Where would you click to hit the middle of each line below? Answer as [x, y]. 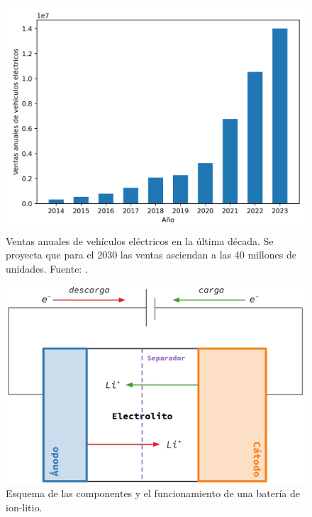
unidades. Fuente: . [47, 268]
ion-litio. [24, 507]
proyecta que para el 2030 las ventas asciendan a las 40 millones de [151, 255]
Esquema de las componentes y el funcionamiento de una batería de [153, 493]
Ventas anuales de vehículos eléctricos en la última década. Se [140, 240]
